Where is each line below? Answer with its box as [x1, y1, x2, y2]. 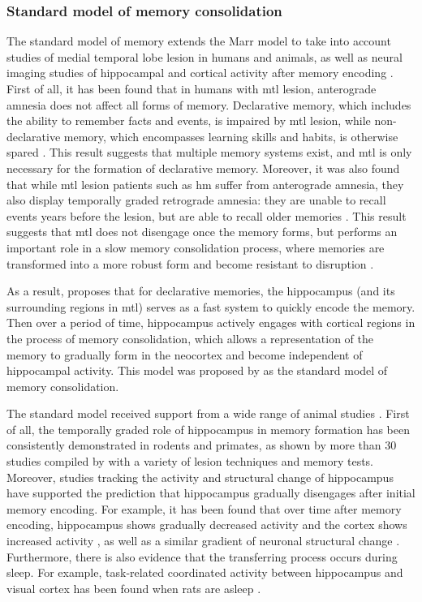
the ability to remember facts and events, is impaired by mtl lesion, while [6, 112, 371, 129]
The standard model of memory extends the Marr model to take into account [6, 32, 391, 49]
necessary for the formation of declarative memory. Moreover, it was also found [6, 159, 400, 176]
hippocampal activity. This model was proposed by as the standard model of [6, 362, 388, 379]
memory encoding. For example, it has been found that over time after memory [6, 500, 402, 517]
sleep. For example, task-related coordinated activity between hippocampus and [6, 564, 403, 581]
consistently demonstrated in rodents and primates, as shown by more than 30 [6, 436, 397, 454]
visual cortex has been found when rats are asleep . [6, 579, 261, 596]
